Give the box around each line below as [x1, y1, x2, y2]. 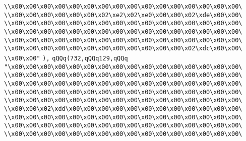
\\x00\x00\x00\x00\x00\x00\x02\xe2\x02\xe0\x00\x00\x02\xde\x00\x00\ [4, 11, 242, 19]
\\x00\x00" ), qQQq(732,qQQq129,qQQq [4, 54, 128, 62]
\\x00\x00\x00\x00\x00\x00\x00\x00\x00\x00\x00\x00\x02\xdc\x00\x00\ [4, 45, 242, 52]
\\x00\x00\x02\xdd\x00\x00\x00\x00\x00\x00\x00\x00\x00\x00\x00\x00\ [4, 105, 242, 112]
